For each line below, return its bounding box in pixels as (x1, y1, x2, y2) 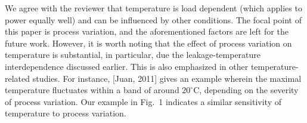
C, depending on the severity (193, 84, 299, 96)
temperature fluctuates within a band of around (5, 84, 179, 96)
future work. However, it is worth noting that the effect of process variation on (5, 36, 292, 49)
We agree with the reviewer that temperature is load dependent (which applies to (5, 2, 302, 14)
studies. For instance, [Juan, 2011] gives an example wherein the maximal (32, 72, 302, 84)
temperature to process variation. (5, 107, 126, 119)
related (5, 72, 30, 84)
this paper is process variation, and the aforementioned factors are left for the (5, 25, 289, 38)
